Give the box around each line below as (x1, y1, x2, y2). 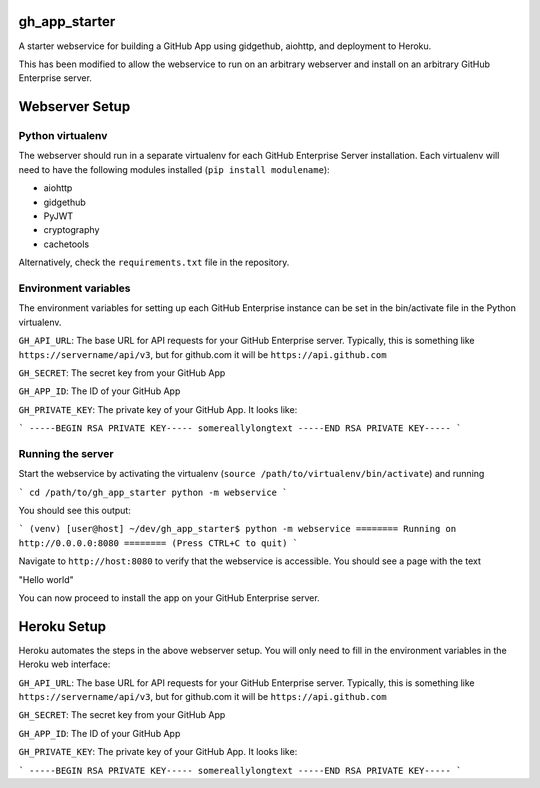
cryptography (43, 224, 100, 236)
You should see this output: (18, 504, 132, 516)
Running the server (18, 446, 114, 460)
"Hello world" (18, 573, 74, 585)
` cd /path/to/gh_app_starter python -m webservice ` (18, 486, 288, 498)
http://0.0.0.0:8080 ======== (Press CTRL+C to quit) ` (18, 537, 299, 549)
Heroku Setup (18, 618, 107, 635)
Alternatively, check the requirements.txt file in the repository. (18, 256, 290, 269)
